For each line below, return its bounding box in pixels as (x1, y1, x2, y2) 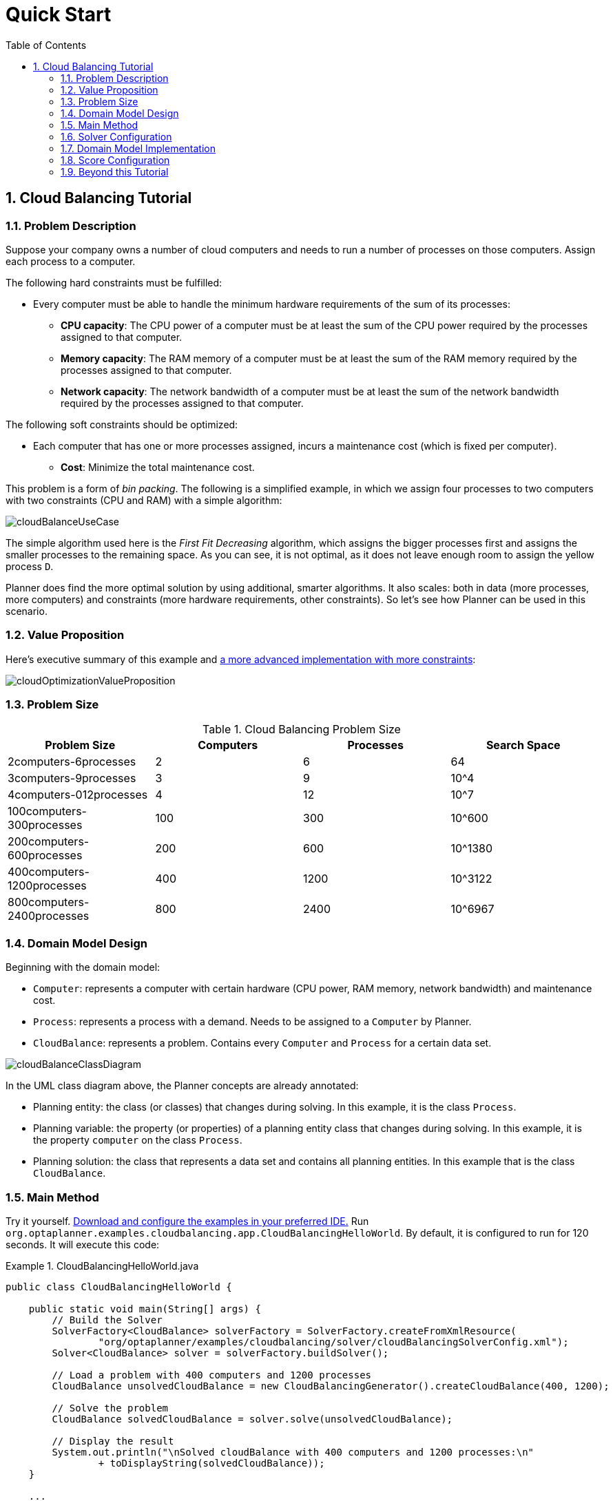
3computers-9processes (8, 771, 136, 786)
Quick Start (6, 3, 112, 26)
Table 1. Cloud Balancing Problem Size (202, 722, 401, 737)
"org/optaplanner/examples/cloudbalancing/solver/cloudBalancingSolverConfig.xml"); (98, 1336, 569, 1347)
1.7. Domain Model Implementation (61, 142, 216, 154)
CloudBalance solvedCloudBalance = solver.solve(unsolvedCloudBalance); (52, 1413, 453, 1425)
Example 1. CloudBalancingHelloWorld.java (6, 1259, 199, 1272)
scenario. (6, 605, 48, 617)
